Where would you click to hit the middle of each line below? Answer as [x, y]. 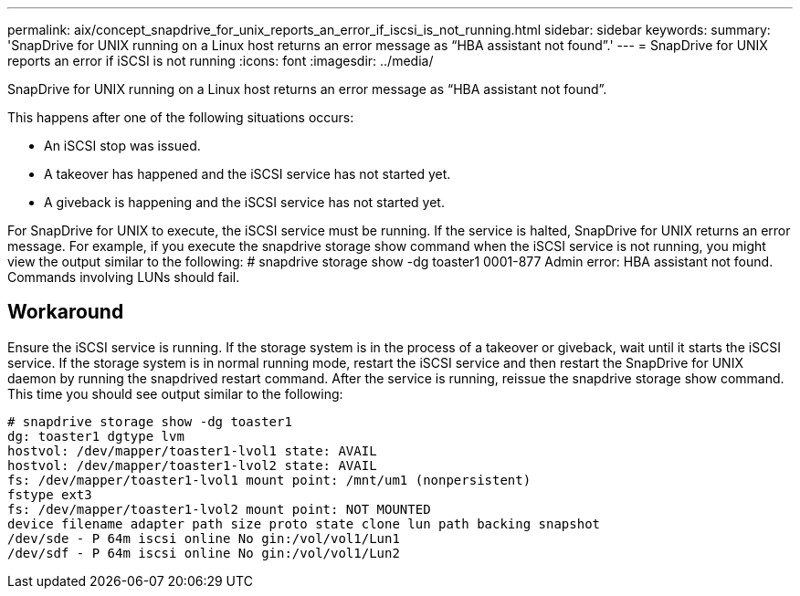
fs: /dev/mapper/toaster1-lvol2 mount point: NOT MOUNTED [219, 509]
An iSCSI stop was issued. [122, 146]
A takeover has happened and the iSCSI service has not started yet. [247, 174]
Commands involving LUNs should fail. [124, 277]
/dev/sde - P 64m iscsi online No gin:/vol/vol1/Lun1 [204, 538]
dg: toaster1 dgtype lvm [96, 436]
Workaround [66, 312]
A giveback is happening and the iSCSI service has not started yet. [244, 202]
